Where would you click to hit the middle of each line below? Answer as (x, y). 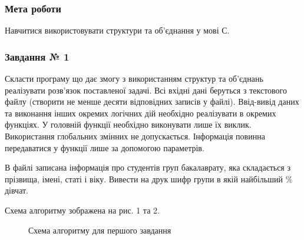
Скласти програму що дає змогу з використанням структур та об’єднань (134, 79)
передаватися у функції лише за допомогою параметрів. (105, 147)
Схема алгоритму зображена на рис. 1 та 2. (82, 210)
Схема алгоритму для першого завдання (100, 230)
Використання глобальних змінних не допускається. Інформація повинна (135, 136)
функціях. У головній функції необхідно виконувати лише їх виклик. (128, 124)
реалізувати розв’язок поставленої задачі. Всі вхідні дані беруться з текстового (146, 90)
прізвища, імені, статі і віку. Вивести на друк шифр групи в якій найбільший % (149, 179)
